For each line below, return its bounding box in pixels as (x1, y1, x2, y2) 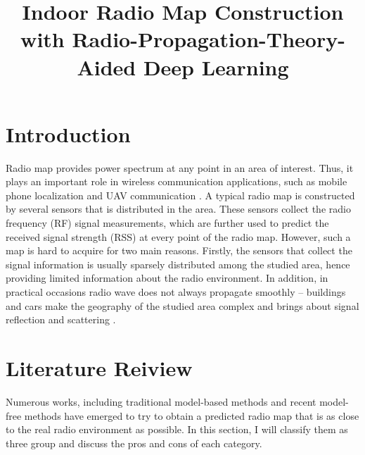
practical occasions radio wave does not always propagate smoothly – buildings (6, 285, 346, 299)
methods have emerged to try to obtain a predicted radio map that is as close (24, 408, 359, 423)
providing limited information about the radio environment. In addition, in (6, 270, 328, 285)
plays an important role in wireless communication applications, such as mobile (6, 174, 347, 189)
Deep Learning (143, 52, 289, 81)
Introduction (6, 119, 131, 148)
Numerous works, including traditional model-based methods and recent (6, 394, 316, 409)
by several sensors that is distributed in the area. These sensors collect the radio (6, 201, 351, 216)
